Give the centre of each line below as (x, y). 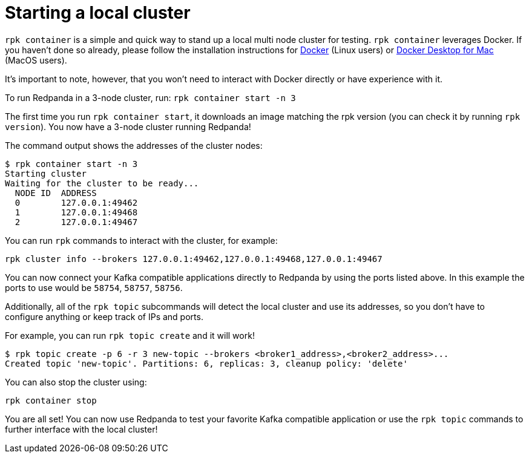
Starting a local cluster (98, 13)
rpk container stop (51, 400)
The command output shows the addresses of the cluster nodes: (134, 145)
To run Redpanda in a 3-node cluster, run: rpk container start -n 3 (150, 97)
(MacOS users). (36, 60)
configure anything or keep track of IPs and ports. (104, 316)
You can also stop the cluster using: (76, 382)
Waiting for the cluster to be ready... (102, 183)
